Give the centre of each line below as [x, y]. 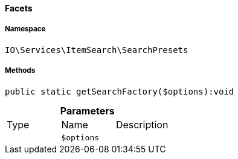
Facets [19, 8]
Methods [20, 71]
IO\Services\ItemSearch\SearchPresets [97, 50]
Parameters [87, 111]
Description [142, 124]
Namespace [25, 29]
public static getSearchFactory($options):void [120, 91]
